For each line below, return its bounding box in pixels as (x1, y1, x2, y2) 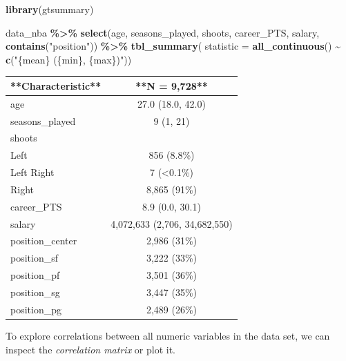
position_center (10, 233, 77, 248)
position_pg (10, 302, 61, 316)
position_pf (10, 268, 60, 282)
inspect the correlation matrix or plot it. (6, 342, 175, 356)
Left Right (10, 165, 55, 179)
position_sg (10, 285, 60, 299)
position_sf (10, 251, 59, 265)
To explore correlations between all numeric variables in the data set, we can (6, 328, 330, 342)
